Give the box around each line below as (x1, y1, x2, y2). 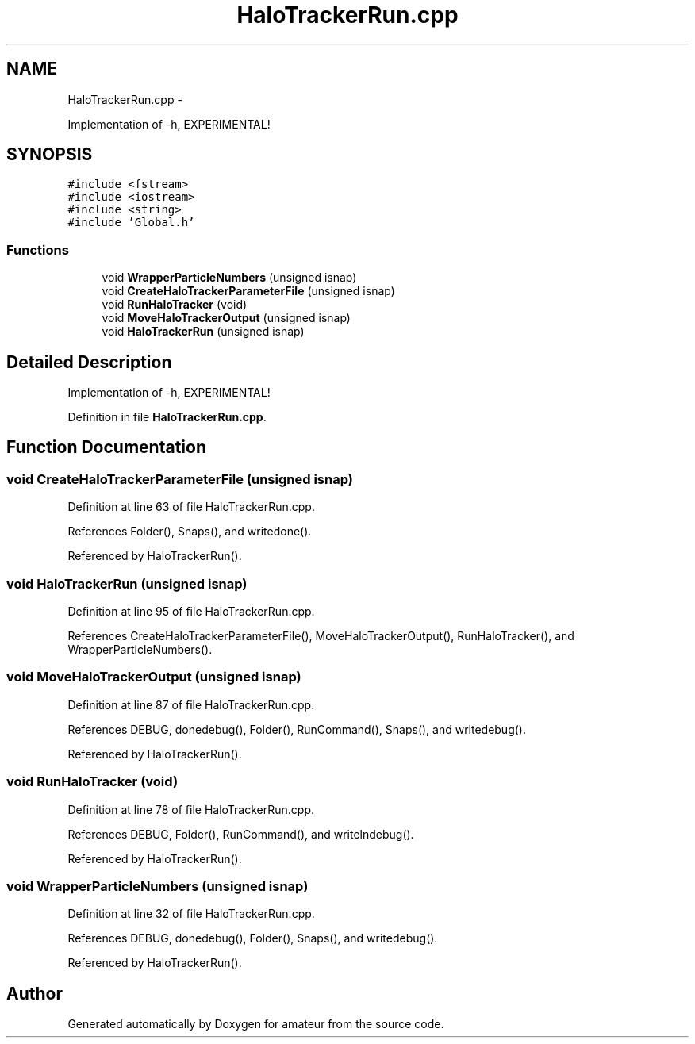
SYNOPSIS (6, 144, 93, 165)
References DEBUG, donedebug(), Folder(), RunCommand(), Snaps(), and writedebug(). (67, 722, 526, 736)
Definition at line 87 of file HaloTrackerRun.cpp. (67, 697, 315, 712)
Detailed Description (6, 351, 172, 372)
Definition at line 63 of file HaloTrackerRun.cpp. (67, 500, 315, 514)
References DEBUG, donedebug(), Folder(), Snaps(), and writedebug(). (67, 931, 438, 946)
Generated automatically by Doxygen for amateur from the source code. (67, 1017, 444, 1031)
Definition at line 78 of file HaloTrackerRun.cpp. (67, 802, 315, 816)
